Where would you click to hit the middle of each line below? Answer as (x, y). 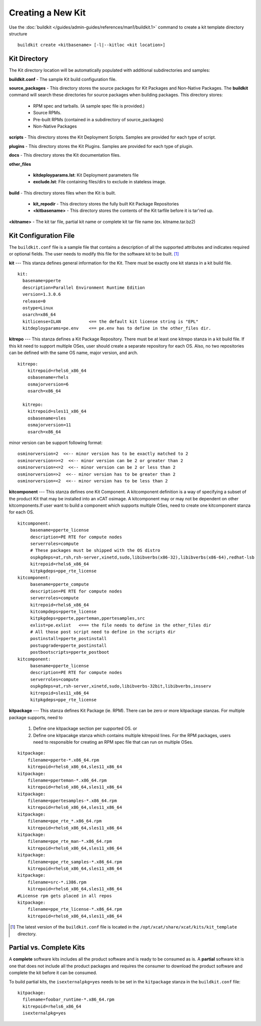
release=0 (34, 301)
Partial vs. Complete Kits (47, 948)
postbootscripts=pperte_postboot (70, 652)
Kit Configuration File (42, 235)
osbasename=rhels (48, 377)
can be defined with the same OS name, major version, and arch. (73, 353)
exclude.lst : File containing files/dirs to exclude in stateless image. (100, 182)
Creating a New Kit (47, 13)
